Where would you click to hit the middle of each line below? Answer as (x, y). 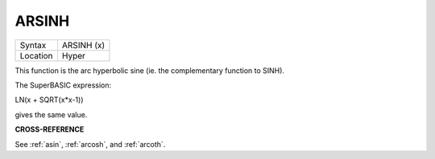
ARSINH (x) (83, 45)
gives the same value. (51, 114)
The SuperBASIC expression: (63, 85)
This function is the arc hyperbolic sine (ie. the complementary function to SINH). (150, 70)
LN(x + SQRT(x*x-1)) (49, 100)
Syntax (33, 45)
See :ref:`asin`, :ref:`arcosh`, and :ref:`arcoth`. (90, 144)
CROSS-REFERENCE (50, 129)
